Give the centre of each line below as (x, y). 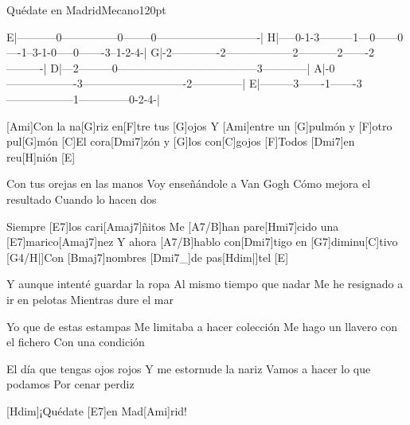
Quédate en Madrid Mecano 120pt (86, 10)
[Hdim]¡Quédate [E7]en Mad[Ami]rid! (97, 410)
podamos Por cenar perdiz (70, 384)
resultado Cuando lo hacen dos (82, 199)
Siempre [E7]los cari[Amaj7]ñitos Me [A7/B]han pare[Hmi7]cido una (173, 226)
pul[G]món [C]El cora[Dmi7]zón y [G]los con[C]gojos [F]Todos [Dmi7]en (181, 141)
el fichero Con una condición (76, 342)
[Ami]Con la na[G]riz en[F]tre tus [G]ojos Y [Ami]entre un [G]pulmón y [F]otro (199, 125)
